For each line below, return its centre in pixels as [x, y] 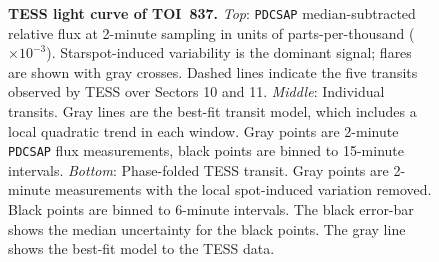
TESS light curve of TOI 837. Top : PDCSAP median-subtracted [212, 13]
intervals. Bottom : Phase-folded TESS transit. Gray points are [198, 169]
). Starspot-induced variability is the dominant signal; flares [229, 52]
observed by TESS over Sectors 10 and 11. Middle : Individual [196, 91]
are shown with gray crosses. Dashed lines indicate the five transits [213, 71]
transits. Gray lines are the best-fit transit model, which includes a [212, 111]
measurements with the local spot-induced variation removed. [243, 189]
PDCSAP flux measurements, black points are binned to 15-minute [206, 150]
